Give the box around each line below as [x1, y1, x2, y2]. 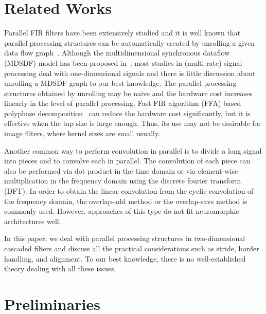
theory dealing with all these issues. [4, 263, 116, 274]
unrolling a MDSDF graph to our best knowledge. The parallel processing [4, 78, 237, 88]
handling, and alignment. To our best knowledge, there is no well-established [4, 253, 246, 264]
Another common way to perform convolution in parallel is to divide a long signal [4, 145, 262, 156]
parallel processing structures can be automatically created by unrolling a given [4, 37, 255, 48]
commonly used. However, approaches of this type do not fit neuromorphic [4, 206, 239, 216]
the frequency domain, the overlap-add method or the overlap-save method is [4, 195, 247, 206]
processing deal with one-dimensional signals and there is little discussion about [4, 67, 256, 78]
